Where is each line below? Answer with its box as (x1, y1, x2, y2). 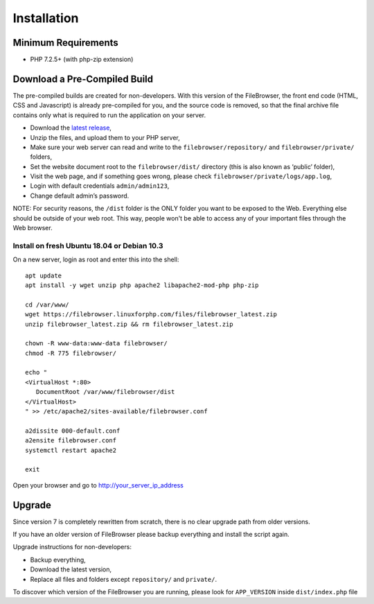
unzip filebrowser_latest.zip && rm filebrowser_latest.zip (25, 320, 233, 328)
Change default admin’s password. (30, 191, 130, 200)
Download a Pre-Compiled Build (12, 73, 154, 85)
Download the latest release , (30, 123, 112, 132)
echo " (25, 368, 48, 377)
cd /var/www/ (25, 300, 69, 309)
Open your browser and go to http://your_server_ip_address (12, 481, 184, 489)
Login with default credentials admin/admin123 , (30, 182, 170, 190)
